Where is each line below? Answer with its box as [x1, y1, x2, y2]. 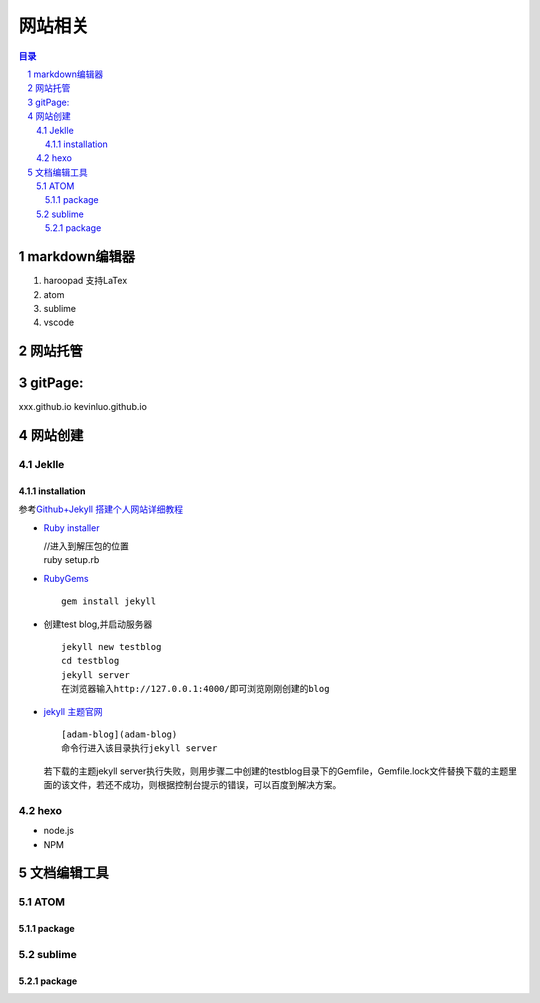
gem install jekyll [61, 596, 157, 607]
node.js [43, 825, 75, 837]
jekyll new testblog [61, 641, 162, 652]
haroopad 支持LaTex [43, 275, 128, 287]
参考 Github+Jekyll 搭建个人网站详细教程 [18, 503, 184, 515]
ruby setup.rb [43, 554, 100, 566]
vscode [43, 316, 75, 329]
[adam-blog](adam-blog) [61, 728, 178, 740]
